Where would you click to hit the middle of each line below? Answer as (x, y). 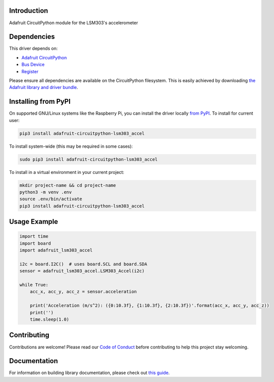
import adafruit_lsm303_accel (56, 250)
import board (35, 243)
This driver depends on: (33, 48)
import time (34, 236)
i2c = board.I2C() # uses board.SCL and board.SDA (83, 264)
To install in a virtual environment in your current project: (67, 172)
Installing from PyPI (40, 102)
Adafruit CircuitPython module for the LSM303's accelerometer (74, 23)
